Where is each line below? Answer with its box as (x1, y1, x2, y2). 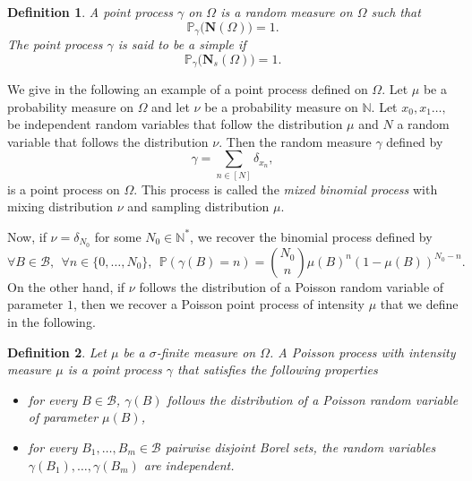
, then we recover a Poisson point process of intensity (73, 295, 365, 314)
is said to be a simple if (117, 35, 246, 54)
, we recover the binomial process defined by (190, 227, 433, 245)
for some (94, 227, 142, 245)
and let (151, 97, 190, 116)
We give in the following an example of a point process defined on (7, 80, 368, 99)
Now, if (7, 227, 47, 245)
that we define (380, 295, 459, 314)
